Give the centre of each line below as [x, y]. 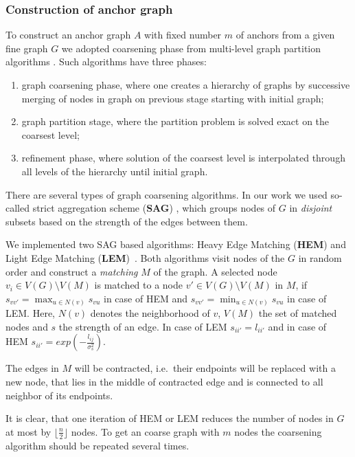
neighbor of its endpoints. [59, 395]
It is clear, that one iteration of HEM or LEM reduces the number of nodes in [170, 418]
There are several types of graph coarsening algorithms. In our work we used [167, 194]
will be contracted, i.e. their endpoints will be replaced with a [205, 368]
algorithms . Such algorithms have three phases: [106, 62]
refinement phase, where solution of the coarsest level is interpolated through [183, 158]
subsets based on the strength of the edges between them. [127, 221]
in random [320, 257]
